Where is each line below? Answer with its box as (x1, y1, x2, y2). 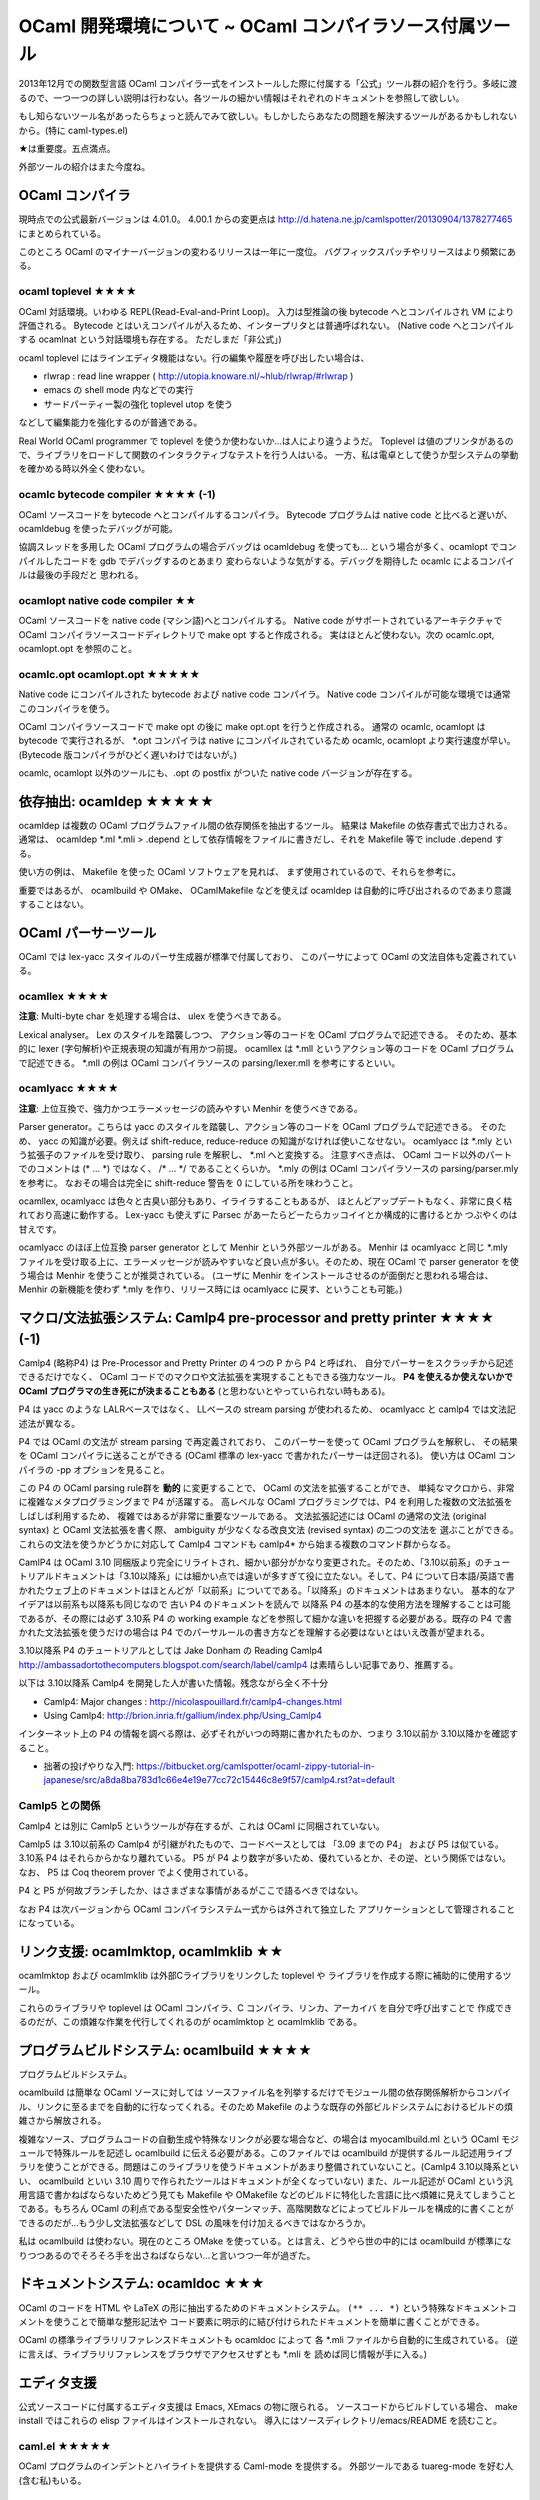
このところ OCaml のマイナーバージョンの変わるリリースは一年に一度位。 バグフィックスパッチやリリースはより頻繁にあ (18, 245, 517, 257)
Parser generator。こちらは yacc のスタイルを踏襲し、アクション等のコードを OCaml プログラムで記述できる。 (18, 1121, 478, 1133)
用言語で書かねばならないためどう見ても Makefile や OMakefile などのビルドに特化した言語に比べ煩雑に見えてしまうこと (18, 2189, 517, 2201)
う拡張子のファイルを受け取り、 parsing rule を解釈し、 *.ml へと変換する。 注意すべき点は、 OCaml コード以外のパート (18, 1148, 513, 1160)
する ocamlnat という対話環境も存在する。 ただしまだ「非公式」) (18, 333, 282, 345)
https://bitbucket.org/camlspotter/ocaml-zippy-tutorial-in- (135, 1760, 375, 1772)
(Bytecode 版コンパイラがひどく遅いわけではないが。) (18, 748, 237, 760)
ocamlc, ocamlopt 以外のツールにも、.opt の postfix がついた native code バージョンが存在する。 (18, 767, 418, 779)
